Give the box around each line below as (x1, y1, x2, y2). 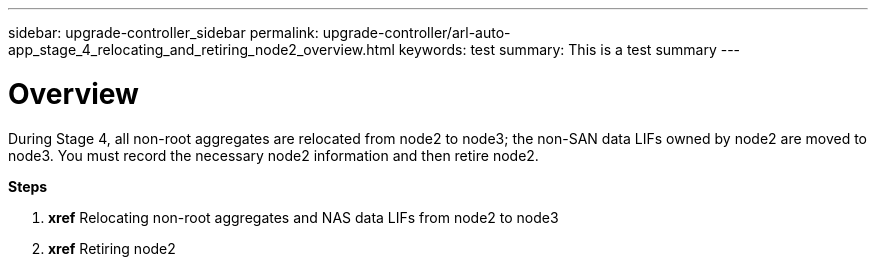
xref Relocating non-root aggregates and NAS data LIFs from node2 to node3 (48, 208, 559, 226)
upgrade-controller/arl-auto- (322, 24, 511, 41)
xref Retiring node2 (48, 239, 176, 257)
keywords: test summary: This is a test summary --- (398, 41, 741, 58)
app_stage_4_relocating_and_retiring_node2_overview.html (8, 41, 395, 58)
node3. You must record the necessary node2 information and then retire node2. (8, 146, 539, 164)
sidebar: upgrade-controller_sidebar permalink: (8, 24, 319, 41)
